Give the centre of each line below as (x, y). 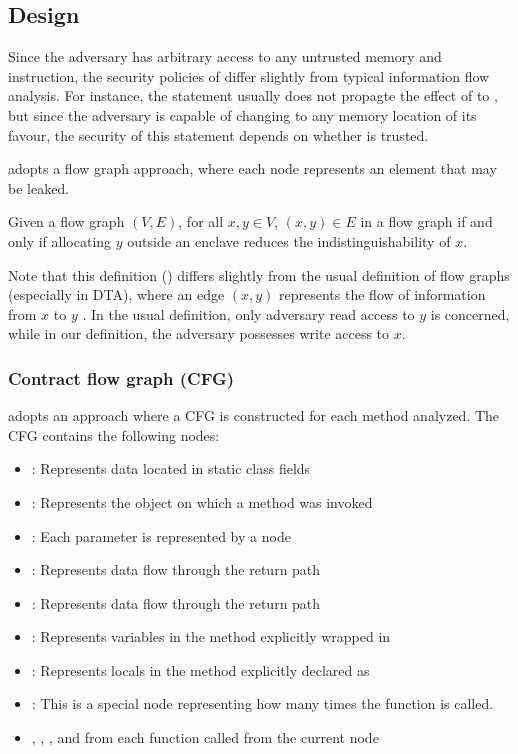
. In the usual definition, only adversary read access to (248, 313)
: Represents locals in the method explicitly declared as (200, 669)
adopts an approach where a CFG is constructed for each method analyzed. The (254, 415)
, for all (201, 221)
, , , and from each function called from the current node (205, 737)
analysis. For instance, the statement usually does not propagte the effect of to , (253, 95)
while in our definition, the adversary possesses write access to (199, 333)
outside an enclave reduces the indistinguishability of (289, 240)
